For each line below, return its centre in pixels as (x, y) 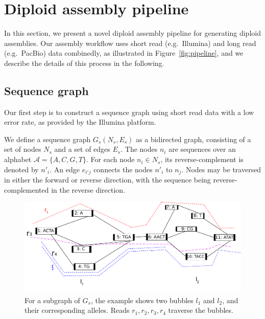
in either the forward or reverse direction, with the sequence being (107, 180)
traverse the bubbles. (201, 310)
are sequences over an (202, 149)
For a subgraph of (52, 300)
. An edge (65, 169)
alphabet (18, 159)
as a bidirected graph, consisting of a (194, 139)
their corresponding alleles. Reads (77, 310)
